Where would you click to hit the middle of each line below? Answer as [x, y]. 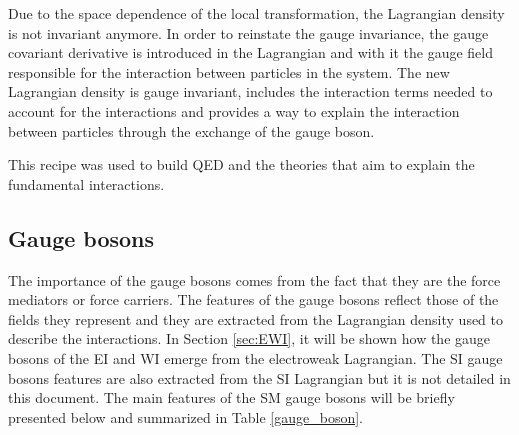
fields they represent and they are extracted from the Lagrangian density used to [256, 318]
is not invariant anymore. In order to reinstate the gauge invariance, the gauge [248, 32]
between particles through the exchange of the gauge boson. [191, 130]
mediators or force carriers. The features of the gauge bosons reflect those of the [253, 299]
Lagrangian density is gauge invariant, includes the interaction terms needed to [250, 91]
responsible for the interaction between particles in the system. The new [229, 71]
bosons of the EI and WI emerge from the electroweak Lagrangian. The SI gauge [255, 357]
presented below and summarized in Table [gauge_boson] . [186, 416]
